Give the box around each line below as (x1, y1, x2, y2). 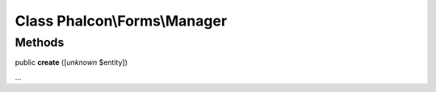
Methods (15, 35, 65, 50)
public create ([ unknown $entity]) (15, 58, 128, 67)
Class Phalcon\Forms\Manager (15, 12, 228, 30)
